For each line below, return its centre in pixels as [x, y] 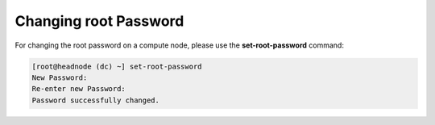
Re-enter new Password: [79, 89]
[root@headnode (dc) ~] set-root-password [117, 66]
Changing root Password [99, 21]
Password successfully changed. [96, 100]
